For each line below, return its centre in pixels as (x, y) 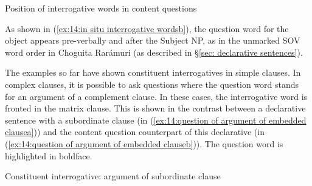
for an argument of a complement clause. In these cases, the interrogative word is (156, 96)
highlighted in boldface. (49, 155)
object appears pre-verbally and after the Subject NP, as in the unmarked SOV (153, 40)
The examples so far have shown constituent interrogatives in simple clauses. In (153, 72)
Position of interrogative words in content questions (101, 8)
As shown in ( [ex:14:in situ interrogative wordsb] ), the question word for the (147, 28)
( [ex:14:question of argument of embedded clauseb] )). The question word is (144, 143)
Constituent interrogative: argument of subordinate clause (113, 176)
